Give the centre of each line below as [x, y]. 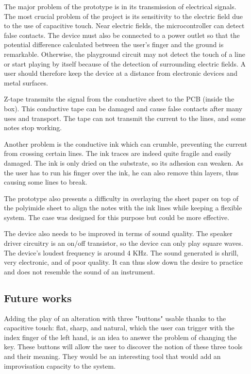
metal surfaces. [26, 82]
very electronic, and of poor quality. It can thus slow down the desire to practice [123, 262]
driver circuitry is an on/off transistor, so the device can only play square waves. [124, 243]
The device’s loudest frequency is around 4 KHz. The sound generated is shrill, [121, 252]
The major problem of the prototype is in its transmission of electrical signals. [120, 6]
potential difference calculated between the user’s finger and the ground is [114, 44]
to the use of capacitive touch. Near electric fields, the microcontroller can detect [124, 25]
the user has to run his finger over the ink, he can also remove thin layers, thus [121, 172]
